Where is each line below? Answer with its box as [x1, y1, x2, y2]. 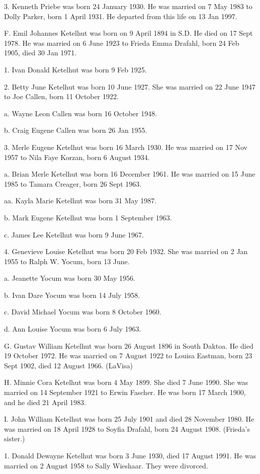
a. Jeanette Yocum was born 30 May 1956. [4, 273, 135, 283]
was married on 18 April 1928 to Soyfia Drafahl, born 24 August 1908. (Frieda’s [4, 423, 250, 434]
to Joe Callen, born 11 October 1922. [4, 91, 119, 102]
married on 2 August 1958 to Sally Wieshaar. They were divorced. [4, 460, 208, 470]
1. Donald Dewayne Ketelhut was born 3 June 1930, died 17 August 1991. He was [4, 450, 256, 460]
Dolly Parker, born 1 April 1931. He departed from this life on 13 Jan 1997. [4, 11, 237, 21]
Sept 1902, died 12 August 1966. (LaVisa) [4, 360, 133, 370]
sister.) [4, 433, 25, 444]
